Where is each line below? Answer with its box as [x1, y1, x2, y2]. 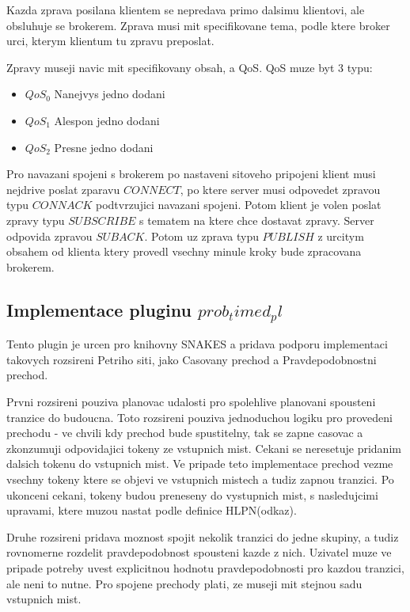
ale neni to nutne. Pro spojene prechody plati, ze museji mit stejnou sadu [6, 575, 363, 591]
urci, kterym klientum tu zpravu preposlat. [6, 32, 214, 49]
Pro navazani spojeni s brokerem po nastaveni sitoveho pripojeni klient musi [6, 165, 376, 182]
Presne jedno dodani [54, 139, 154, 155]
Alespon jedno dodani [54, 112, 160, 128]
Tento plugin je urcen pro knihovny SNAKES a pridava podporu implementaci [6, 336, 388, 352]
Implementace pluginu [6, 297, 192, 321]
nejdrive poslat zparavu [6, 181, 120, 197]
